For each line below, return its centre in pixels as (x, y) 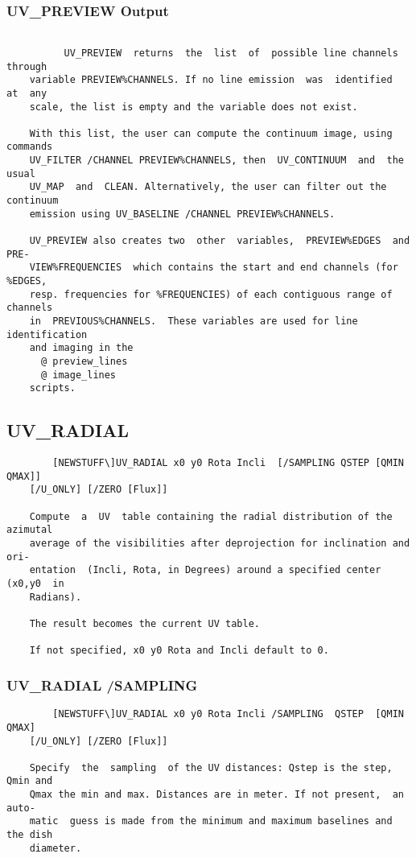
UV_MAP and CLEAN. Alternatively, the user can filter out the (208, 187)
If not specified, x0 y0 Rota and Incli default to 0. (179, 651)
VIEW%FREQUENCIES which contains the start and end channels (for (214, 268)
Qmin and (30, 781)
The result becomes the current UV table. (144, 624)
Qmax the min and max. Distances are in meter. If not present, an (216, 795)
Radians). (56, 597)
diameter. (56, 848)
